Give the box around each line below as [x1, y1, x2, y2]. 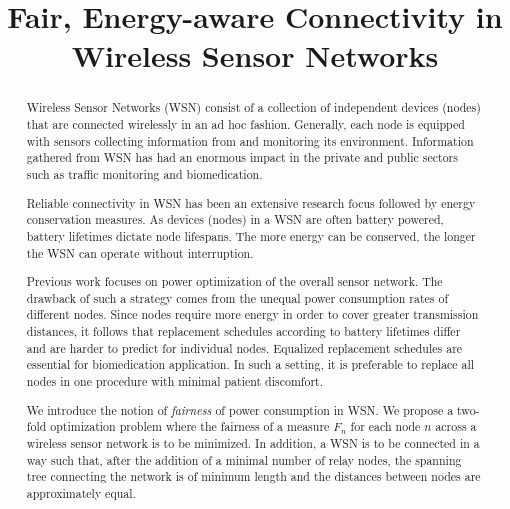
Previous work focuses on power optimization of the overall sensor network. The [26, 273, 443, 290]
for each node [350, 418, 421, 435]
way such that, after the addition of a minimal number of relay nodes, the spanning [26, 451, 462, 468]
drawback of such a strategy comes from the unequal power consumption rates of [26, 289, 449, 306]
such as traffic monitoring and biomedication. [26, 165, 263, 182]
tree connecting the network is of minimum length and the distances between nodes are [26, 468, 481, 485]
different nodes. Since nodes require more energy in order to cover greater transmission [26, 306, 479, 323]
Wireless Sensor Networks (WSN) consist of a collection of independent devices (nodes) [26, 99, 481, 116]
